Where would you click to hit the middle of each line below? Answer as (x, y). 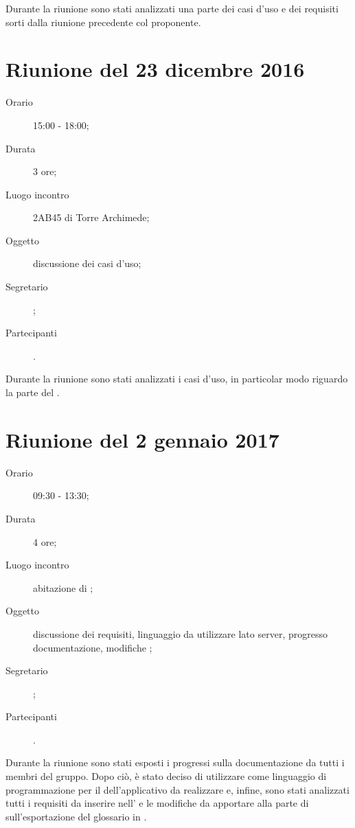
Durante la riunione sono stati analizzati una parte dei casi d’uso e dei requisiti (172, 8)
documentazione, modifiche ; (93, 647)
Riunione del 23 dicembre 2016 (155, 69)
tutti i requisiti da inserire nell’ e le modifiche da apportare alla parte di (157, 803)
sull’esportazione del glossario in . (76, 816)
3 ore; (45, 171)
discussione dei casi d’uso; (87, 263)
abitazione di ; (63, 587)
